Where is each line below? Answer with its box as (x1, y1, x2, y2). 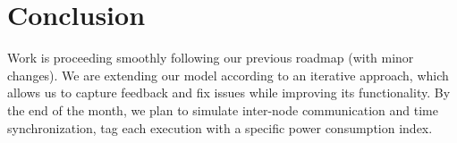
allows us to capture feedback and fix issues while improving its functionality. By (7, 83, 451, 102)
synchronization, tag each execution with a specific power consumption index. (7, 118, 433, 137)
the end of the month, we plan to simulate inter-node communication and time (7, 100, 438, 119)
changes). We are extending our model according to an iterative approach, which (7, 65, 449, 84)
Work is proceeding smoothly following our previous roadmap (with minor (7, 48, 414, 67)
